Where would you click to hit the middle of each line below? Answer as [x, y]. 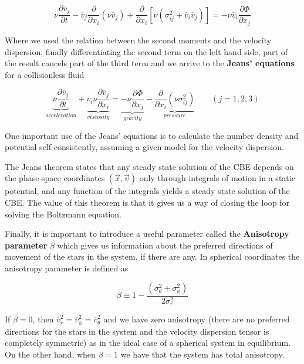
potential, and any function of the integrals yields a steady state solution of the [147, 191]
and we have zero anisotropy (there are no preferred [197, 319]
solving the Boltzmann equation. [63, 214]
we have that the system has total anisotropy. [202, 354]
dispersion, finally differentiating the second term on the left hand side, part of [146, 51]
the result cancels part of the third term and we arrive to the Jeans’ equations [150, 63]
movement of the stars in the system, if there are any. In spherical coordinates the [152, 256]
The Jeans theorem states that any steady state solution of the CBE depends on [149, 166]
